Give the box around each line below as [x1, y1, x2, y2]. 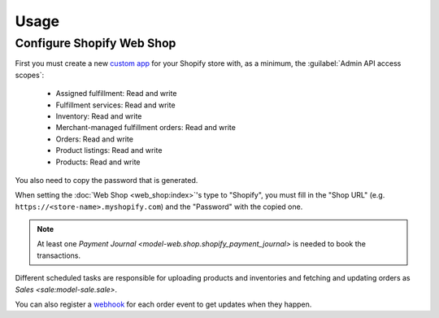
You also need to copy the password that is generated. [15, 175, 198, 185]
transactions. [37, 250, 81, 260]
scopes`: [15, 70, 45, 80]
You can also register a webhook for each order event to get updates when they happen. [15, 299, 312, 309]
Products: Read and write [55, 157, 141, 167]
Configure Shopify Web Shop [15, 36, 176, 50]
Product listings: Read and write [55, 146, 163, 155]
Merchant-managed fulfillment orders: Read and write [55, 123, 236, 133]
